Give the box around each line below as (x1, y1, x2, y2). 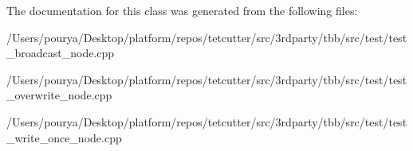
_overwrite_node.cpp (6, 87, 112, 103)
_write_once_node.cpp (6, 129, 122, 145)
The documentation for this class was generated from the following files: (6, 2, 358, 18)
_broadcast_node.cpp (6, 45, 115, 61)
